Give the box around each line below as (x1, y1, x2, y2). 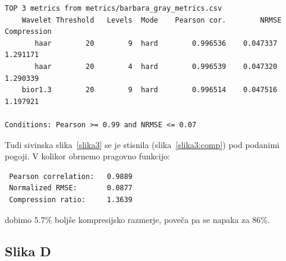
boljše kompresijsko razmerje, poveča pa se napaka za (55, 213, 250, 225)
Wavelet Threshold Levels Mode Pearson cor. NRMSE (21, 15, 282, 24)
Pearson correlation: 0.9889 (9, 172, 133, 181)
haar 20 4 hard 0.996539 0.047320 (34, 62, 278, 71)
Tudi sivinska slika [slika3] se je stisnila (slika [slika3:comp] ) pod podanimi (5, 138, 280, 150)
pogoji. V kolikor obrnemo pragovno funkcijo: (5, 150, 170, 162)
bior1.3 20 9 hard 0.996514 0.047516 (21, 86, 278, 95)
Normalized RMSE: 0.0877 (9, 184, 133, 193)
